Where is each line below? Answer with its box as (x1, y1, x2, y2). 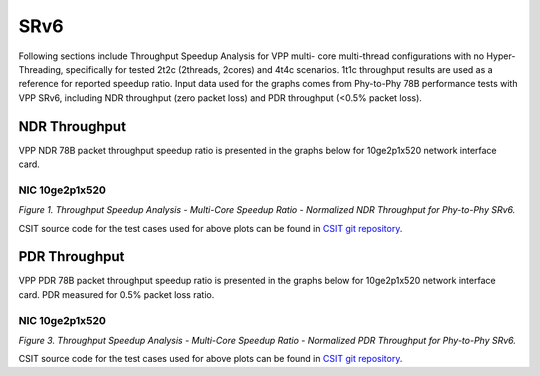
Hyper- (486, 50, 516, 62)
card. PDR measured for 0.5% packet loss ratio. (18, 288, 215, 300)
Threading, (18, 63, 64, 75)
